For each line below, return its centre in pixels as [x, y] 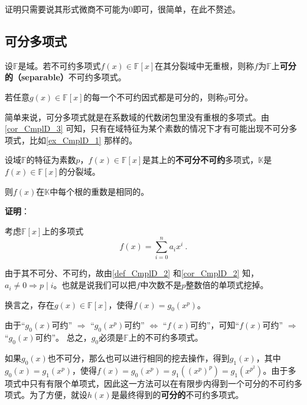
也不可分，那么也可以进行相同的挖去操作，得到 [138, 358]
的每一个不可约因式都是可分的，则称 [154, 97]
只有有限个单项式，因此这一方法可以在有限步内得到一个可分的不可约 [161, 383]
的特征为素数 [51, 160]
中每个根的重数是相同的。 [99, 191]
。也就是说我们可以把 [95, 285]
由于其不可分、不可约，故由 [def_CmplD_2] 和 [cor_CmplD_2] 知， [132, 273]
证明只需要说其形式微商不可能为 [67, 9]
